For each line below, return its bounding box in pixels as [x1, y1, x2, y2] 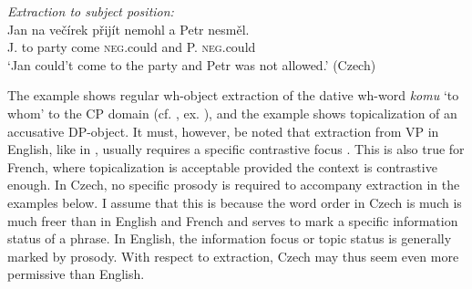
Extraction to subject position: [7, 2, 174, 20]
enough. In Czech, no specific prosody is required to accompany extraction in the [7, 175, 460, 194]
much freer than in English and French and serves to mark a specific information [7, 211, 458, 230]
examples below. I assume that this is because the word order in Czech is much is [7, 192, 462, 212]
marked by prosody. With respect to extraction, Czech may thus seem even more [7, 246, 459, 265]
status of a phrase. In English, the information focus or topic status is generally [7, 229, 452, 248]
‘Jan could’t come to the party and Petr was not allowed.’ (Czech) [7, 55, 376, 74]
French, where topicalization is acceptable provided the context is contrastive [7, 157, 437, 176]
